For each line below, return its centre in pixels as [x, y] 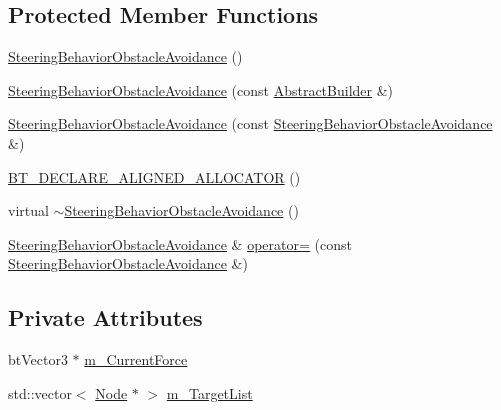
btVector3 [38, 359]
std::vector [40, 392]
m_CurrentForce [136, 359]
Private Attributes [105, 317]
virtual [28, 210]
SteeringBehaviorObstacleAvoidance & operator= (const [180, 243]
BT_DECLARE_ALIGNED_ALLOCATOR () [154, 176]
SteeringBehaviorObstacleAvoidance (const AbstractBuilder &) [201, 89]
